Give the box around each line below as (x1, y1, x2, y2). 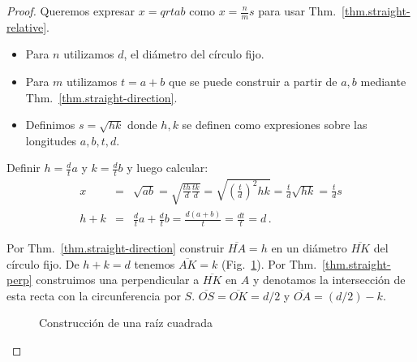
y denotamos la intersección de (252, 271, 406, 288)
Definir (6, 159, 41, 176)
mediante (360, 73, 406, 90)
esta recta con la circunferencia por (6, 287, 181, 304)
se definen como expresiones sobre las (182, 116, 368, 133)
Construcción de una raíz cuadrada (39, 314, 213, 331)
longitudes (25, 131, 77, 149)
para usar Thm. (258, 2, 337, 19)
